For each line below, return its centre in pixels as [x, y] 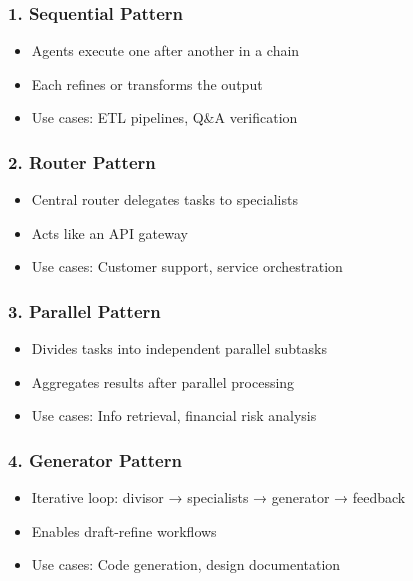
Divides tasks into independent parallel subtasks [179, 348]
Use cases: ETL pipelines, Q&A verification [164, 117]
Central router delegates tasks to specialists [164, 199]
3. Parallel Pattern [84, 310]
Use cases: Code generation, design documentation [186, 564]
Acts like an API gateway [109, 232]
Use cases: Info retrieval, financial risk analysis [174, 415]
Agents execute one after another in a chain [165, 50]
